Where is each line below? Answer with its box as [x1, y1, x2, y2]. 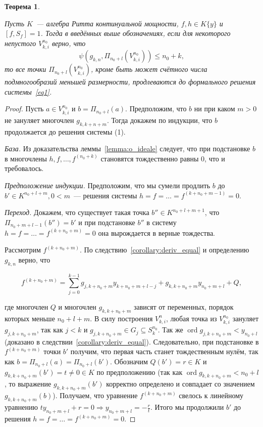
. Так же [157, 324, 183, 335]
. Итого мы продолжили [150, 402, 224, 412]
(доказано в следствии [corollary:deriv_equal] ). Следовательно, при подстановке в [5, 336, 259, 347]
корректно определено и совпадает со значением [106, 378, 255, 389]
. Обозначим [110, 356, 148, 366]
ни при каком [194, 103, 235, 114]
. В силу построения [90, 313, 153, 323]
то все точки [5, 64, 46, 74]
